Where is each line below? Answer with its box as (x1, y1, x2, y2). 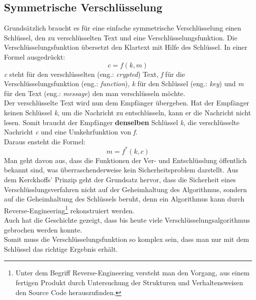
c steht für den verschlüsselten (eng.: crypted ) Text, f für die (4, 68, 185, 79)
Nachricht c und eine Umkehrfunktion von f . (4, 127, 138, 137)
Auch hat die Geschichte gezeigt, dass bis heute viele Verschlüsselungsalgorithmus (4, 215, 250, 225)
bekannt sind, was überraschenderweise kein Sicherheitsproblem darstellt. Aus (4, 165, 238, 175)
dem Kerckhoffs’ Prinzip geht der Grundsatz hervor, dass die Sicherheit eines (4, 174, 236, 185)
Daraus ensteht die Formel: (4, 136, 86, 146)
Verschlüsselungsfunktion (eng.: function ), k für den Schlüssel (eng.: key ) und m (4, 78, 244, 89)
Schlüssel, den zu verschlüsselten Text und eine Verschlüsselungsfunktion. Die (4, 32, 237, 42)
